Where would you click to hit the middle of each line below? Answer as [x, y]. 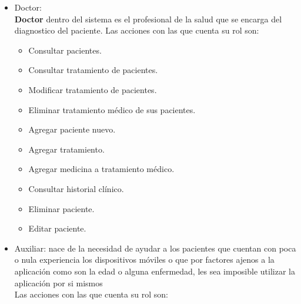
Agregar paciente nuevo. [72, 129]
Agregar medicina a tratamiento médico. [101, 169]
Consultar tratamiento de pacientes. [93, 70]
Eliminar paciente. [61, 208]
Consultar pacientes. [65, 50]
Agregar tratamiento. [66, 149]
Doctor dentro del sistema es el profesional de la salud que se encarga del [148, 19]
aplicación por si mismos [58, 282]
